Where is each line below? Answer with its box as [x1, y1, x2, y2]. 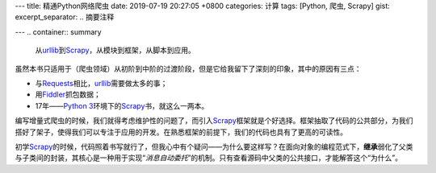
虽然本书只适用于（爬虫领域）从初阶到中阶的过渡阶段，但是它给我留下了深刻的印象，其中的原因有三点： [15, 64, 362, 73]
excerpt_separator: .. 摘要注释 [15, 12, 115, 22]
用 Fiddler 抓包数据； [35, 89, 101, 100]
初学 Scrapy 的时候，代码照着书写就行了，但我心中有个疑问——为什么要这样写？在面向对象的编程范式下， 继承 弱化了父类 [15, 142, 413, 151]
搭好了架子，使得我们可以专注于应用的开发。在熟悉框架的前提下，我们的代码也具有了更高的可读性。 [15, 127, 347, 137]
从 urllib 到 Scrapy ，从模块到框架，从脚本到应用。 [35, 45, 195, 56]
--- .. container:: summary [15, 27, 102, 36]
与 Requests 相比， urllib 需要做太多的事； [35, 78, 168, 88]
